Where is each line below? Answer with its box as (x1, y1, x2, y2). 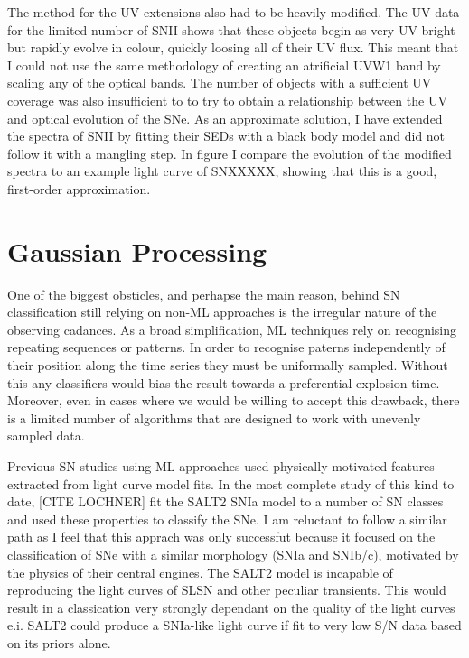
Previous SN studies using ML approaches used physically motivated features (7, 457, 435, 475)
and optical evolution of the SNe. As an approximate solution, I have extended (7, 108, 443, 127)
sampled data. (7, 426, 85, 445)
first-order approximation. (7, 179, 151, 198)
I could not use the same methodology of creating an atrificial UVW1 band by (7, 55, 441, 74)
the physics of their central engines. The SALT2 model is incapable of (7, 562, 393, 581)
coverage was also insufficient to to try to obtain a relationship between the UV (7, 90, 447, 109)
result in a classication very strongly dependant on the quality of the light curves (7, 598, 455, 616)
